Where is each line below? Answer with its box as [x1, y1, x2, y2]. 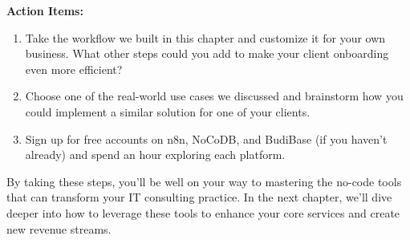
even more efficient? [25, 60, 123, 77]
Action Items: [6, 2, 83, 18]
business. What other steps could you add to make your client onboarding [25, 45, 389, 62]
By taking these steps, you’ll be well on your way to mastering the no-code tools [6, 173, 402, 189]
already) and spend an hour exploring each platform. [25, 146, 286, 163]
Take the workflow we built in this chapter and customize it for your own [25, 29, 386, 46]
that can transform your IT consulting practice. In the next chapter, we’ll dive [6, 189, 392, 205]
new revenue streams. [6, 220, 112, 237]
